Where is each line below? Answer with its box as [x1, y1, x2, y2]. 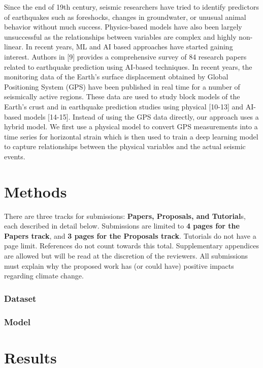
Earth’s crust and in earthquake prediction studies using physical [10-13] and [4, 101, 244, 111]
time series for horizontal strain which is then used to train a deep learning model [4, 131, 258, 141]
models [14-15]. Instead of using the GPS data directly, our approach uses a [23, 111, 259, 122]
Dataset [4, 292, 37, 304]
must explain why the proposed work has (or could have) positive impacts [4, 260, 234, 271]
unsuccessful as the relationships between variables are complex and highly [4, 31, 237, 42]
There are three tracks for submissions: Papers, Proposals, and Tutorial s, [4, 210, 246, 221]
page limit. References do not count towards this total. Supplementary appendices [4, 240, 259, 251]
